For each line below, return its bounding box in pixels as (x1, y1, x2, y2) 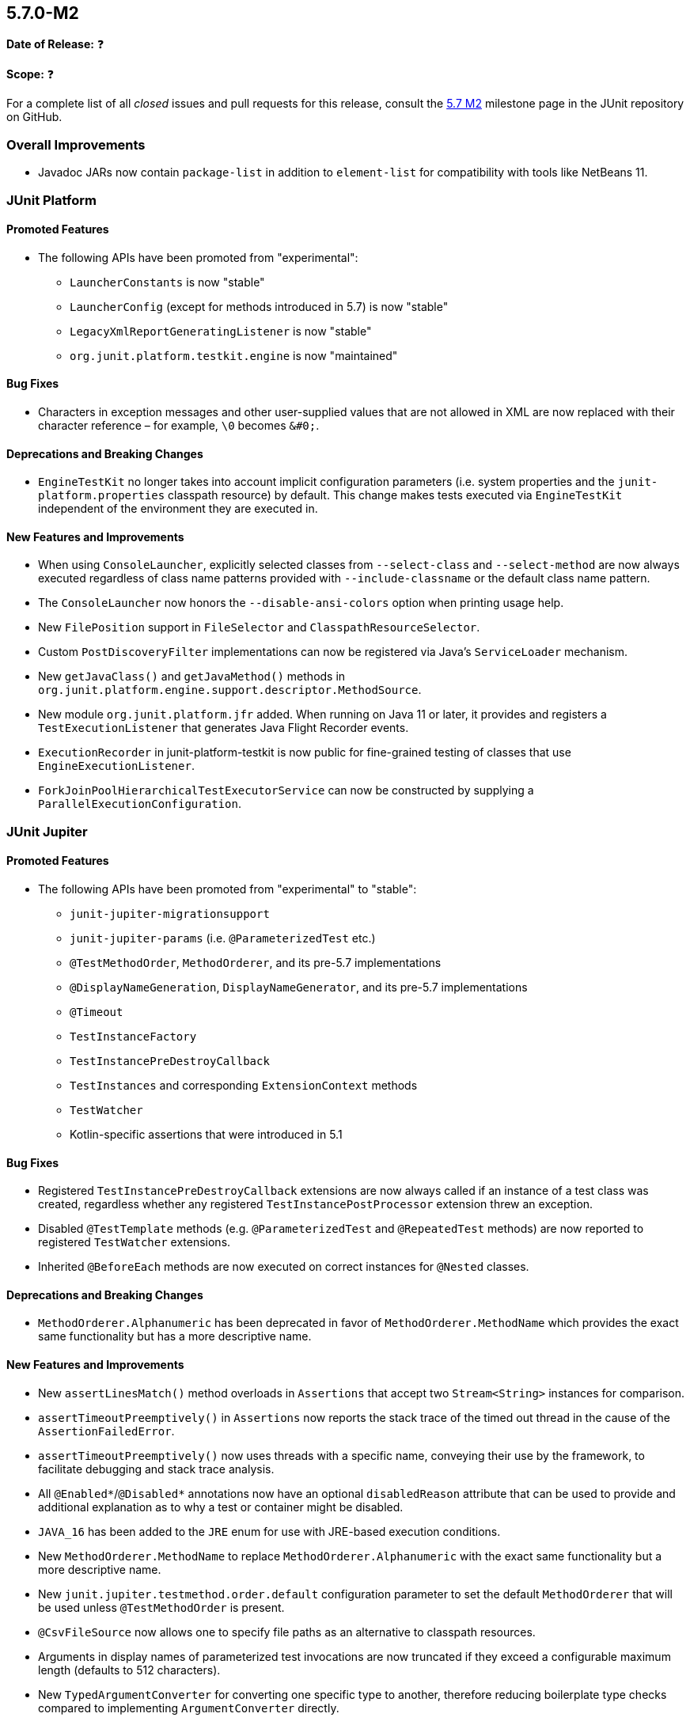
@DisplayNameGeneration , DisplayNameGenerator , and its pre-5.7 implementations (70, 980, 528, 995)
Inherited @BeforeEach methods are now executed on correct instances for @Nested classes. (38, 1260, 529, 1274)
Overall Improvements (6, 136, 146, 153)
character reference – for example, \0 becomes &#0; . (38, 418, 320, 432)
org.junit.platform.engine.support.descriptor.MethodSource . (38, 683, 422, 697)
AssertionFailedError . (38, 1423, 175, 1438)
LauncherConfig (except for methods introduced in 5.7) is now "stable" (70, 299, 449, 313)
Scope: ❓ (6, 67, 55, 82)
